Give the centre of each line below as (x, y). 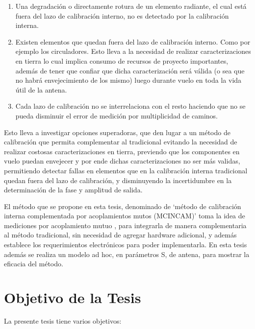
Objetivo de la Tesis (73, 297)
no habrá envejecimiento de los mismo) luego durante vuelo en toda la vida (128, 80)
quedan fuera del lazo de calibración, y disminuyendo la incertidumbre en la (118, 180)
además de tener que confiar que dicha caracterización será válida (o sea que (130, 70)
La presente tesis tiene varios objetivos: (63, 320)
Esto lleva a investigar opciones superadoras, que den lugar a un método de (117, 132)
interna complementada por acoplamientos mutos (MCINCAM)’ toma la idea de (125, 216)
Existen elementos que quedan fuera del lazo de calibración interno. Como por (133, 41)
